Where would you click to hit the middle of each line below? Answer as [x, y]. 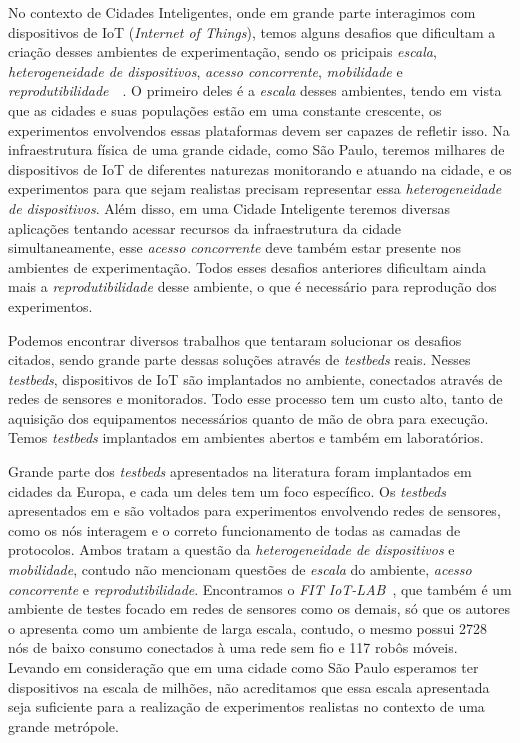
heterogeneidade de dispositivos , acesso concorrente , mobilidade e [205, 70]
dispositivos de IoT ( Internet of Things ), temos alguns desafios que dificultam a [252, 31]
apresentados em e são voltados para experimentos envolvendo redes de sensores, [254, 510]
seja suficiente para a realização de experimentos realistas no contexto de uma [246, 706]
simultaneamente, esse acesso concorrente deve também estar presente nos [235, 247]
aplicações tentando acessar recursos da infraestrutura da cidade [205, 227]
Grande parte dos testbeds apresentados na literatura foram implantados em [240, 471]
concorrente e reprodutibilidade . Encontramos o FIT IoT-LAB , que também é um [260, 588]
